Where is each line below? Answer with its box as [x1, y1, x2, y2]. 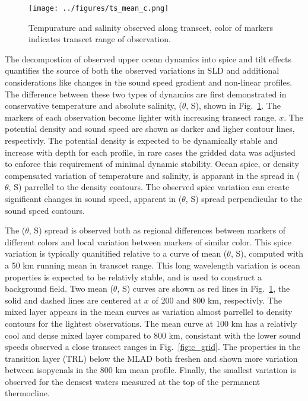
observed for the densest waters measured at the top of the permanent [5, 375, 261, 387]
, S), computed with [230, 247, 304, 260]
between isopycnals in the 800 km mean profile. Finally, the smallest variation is [5, 364, 296, 376]
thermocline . [5, 387, 50, 399]
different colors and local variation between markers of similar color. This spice [5, 235, 291, 248]
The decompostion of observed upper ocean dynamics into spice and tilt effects [5, 52, 292, 65]
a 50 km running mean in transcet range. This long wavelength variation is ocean [5, 258, 300, 271]
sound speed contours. [5, 204, 85, 216]
